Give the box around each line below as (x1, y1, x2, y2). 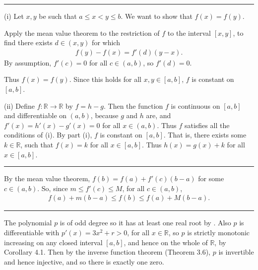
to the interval (167, 27, 211, 38)
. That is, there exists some (163, 130, 247, 140)
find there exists (4, 37, 53, 48)
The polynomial (4, 217, 52, 228)
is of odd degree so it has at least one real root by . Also (60, 217, 231, 228)
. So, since (37, 183, 68, 193)
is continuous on (171, 100, 220, 111)
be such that (39, 11, 77, 21)
